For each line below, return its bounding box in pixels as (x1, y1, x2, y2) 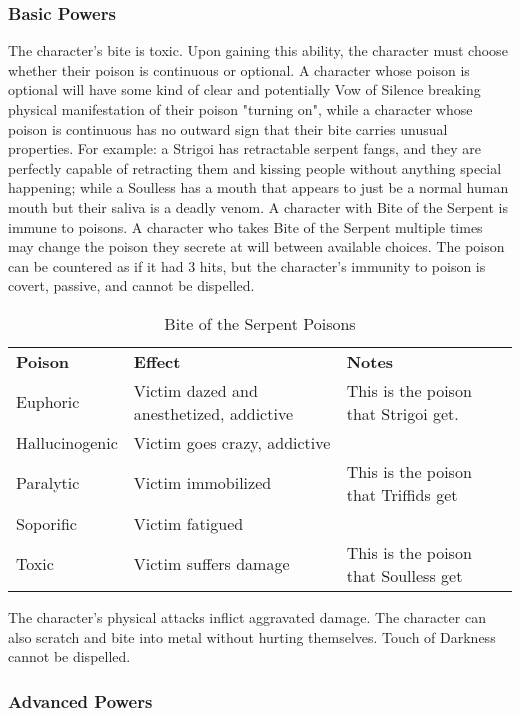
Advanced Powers (8, 688, 153, 713)
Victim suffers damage (133, 552, 290, 576)
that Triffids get (346, 482, 458, 506)
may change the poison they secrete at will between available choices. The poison (8, 236, 505, 257)
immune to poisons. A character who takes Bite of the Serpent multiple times (8, 216, 483, 237)
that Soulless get (346, 563, 463, 587)
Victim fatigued (133, 511, 244, 535)
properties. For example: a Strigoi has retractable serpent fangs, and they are (8, 138, 481, 159)
